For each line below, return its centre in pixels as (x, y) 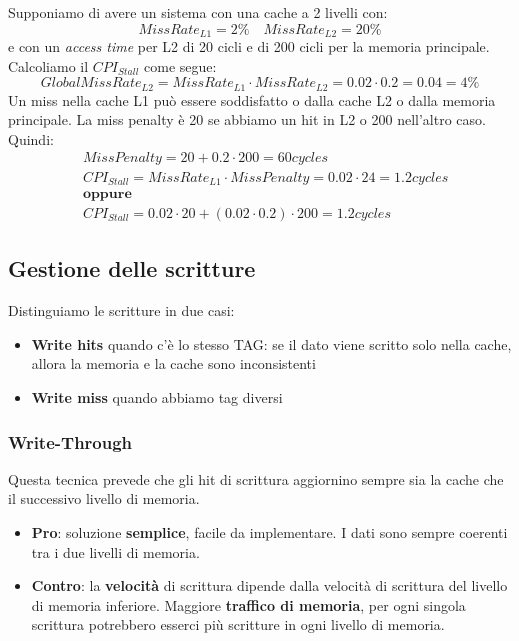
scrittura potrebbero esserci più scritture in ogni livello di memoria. (238, 624)
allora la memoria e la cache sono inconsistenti (173, 363)
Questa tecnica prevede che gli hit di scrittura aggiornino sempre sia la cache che (256, 478)
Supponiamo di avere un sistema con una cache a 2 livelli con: (198, 12)
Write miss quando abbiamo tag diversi (157, 397)
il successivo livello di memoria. (104, 498)
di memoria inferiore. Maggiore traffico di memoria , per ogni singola (248, 604)
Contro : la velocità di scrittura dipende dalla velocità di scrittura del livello (269, 585)
